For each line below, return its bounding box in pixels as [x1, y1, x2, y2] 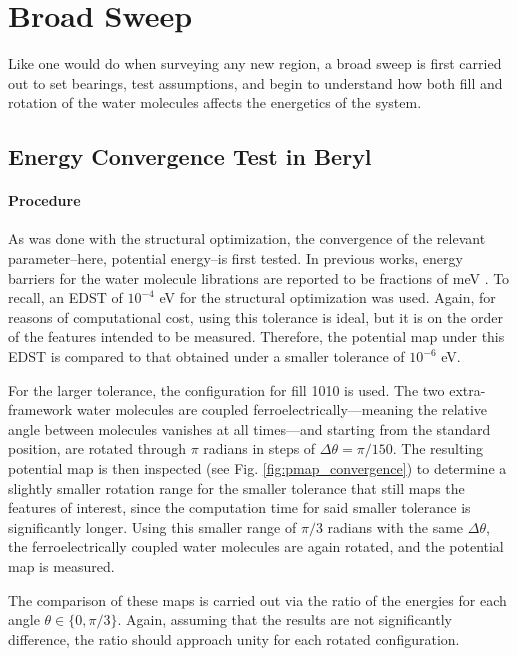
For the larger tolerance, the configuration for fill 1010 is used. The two [8, 379, 445, 400]
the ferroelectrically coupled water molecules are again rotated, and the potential [8, 536, 504, 557]
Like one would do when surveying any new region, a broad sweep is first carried [8, 53, 502, 74]
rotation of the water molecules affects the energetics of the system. [8, 92, 422, 113]
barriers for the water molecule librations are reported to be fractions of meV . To [8, 267, 510, 288]
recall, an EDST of [8, 287, 123, 308]
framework [8, 399, 73, 420]
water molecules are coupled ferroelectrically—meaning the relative [76, 399, 488, 420]
